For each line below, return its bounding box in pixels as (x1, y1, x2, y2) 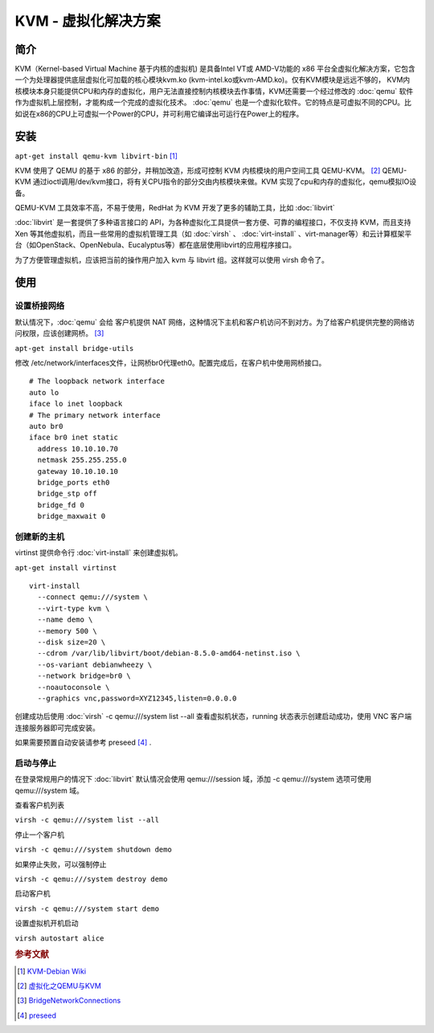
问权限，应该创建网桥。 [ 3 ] (14, 329, 104, 338)
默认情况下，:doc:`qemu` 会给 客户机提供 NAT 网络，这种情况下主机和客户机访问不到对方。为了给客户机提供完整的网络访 (14, 317, 416, 327)
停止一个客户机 (14, 830, 64, 839)
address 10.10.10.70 (37, 444, 119, 453)
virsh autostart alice (14, 933, 104, 943)
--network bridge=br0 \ (37, 672, 132, 680)
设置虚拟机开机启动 (14, 918, 79, 928)
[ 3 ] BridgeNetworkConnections (17, 996, 121, 1006)
